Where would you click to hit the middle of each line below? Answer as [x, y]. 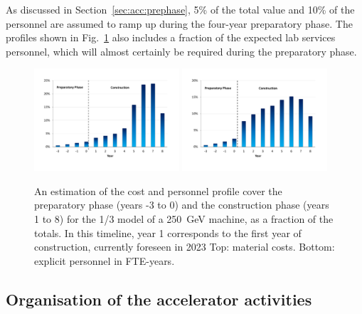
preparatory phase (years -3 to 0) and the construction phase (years [182, 205]
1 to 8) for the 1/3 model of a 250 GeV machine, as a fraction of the [184, 219]
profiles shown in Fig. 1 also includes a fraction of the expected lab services [171, 37]
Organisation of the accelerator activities [159, 299]
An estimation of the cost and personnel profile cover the [158, 190]
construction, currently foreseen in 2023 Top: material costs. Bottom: [185, 247]
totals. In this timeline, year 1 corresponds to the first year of [168, 232]
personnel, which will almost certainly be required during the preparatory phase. [181, 51]
